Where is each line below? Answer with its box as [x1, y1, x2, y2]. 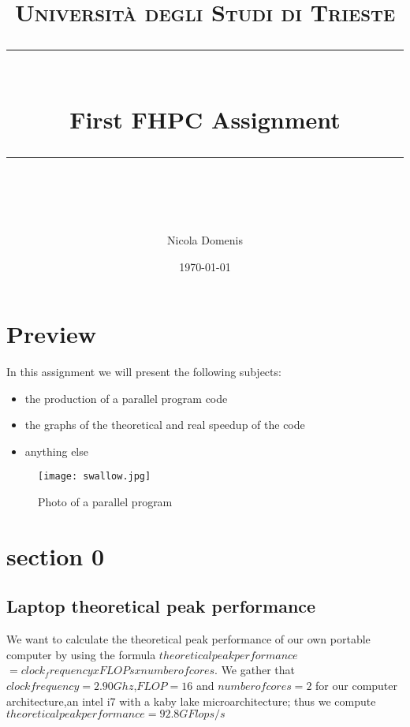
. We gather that [214, 662, 296, 678]
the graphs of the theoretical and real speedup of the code [24, 416, 305, 433]
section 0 [6, 539, 105, 572]
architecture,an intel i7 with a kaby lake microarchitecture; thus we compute [6, 692, 376, 709]
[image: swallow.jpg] [38, 471, 151, 483]
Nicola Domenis [167, 231, 243, 248]
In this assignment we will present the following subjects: [6, 363, 281, 380]
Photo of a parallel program [38, 494, 173, 510]
